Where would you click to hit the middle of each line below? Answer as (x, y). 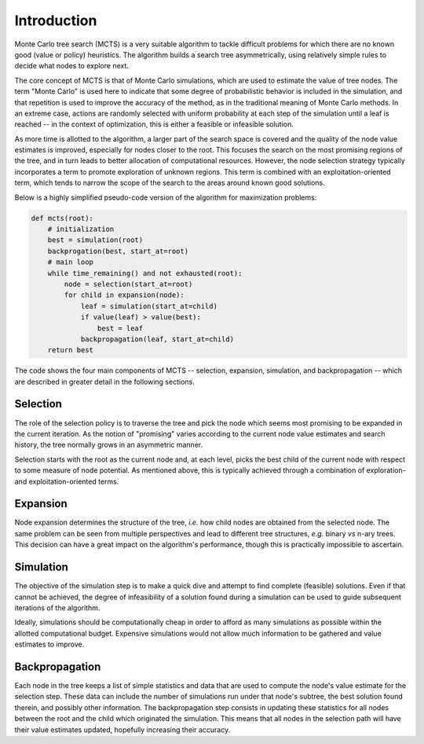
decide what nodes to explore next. (72, 66)
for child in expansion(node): (124, 295)
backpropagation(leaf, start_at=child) (157, 339)
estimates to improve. (49, 644)
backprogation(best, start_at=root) (118, 251)
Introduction (56, 20)
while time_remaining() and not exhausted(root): (145, 273)
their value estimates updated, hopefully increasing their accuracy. (122, 729)
